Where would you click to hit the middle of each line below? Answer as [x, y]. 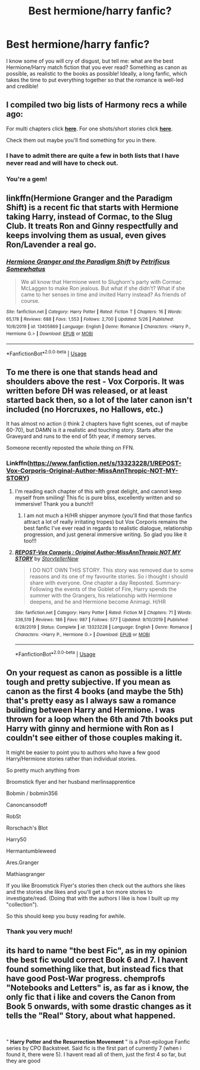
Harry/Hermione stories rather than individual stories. [71, 758]
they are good [23, 1060]
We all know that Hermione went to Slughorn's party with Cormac [101, 282]
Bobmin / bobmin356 [32, 793]
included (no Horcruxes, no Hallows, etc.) [85, 409]
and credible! [22, 86]
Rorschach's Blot [27, 828]
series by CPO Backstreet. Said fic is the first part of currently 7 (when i [94, 1048]
